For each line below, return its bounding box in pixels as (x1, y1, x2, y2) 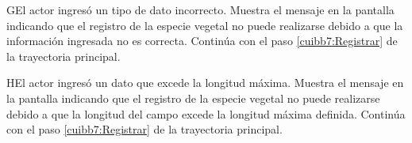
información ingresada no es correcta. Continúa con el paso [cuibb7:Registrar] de (6, 32, 398, 49)
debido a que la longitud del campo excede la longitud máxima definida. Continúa (6, 105, 406, 122)
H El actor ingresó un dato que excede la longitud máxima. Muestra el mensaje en (6, 74, 404, 91)
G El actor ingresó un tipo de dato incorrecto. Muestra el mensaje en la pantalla (6, 2, 395, 17)
